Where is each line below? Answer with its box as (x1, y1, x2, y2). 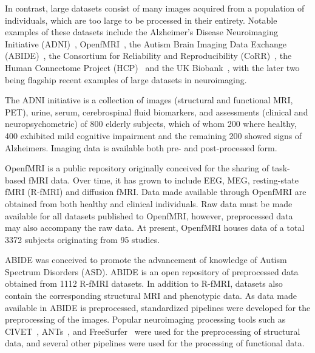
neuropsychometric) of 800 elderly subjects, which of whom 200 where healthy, (5, 117, 297, 130)
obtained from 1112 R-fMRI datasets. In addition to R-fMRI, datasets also (5, 277, 283, 290)
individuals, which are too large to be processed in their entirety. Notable (5, 13, 277, 26)
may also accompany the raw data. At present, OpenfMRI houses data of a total (5, 221, 305, 234)
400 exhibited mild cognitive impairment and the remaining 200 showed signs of (5, 129, 302, 142)
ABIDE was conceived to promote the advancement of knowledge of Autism (5, 253, 287, 266)
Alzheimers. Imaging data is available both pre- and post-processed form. (5, 141, 277, 154)
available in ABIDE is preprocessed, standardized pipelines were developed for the (5, 301, 311, 314)
